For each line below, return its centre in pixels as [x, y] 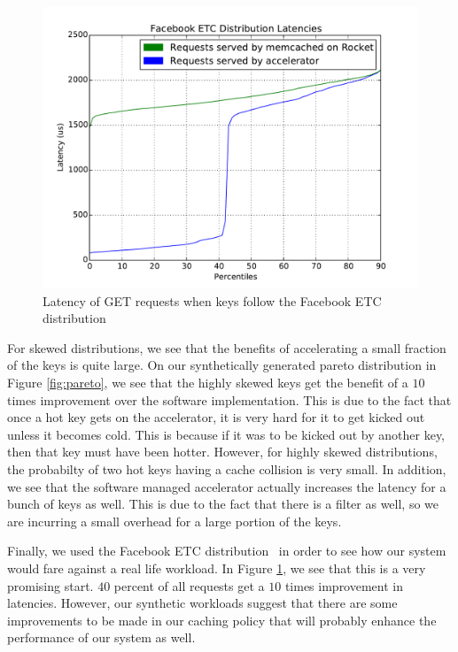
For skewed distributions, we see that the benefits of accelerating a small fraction [227, 347]
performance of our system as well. [101, 637]
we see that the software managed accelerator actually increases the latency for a [227, 486]
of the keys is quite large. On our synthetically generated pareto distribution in [222, 365]
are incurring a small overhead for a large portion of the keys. [175, 521]
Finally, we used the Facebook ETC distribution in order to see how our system [227, 551]
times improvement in [344, 585]
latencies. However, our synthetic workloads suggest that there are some [202, 603]
